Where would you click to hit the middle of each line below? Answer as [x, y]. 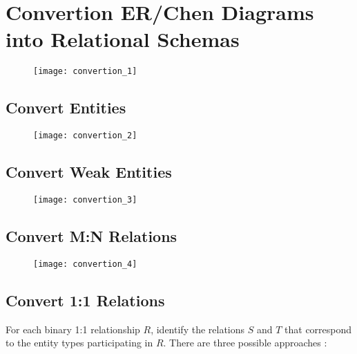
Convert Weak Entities [89, 172]
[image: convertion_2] [85, 136]
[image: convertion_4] [85, 264]
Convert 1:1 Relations [85, 300]
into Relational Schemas [123, 39]
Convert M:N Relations [91, 236]
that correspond [318, 329]
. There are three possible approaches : [245, 343]
